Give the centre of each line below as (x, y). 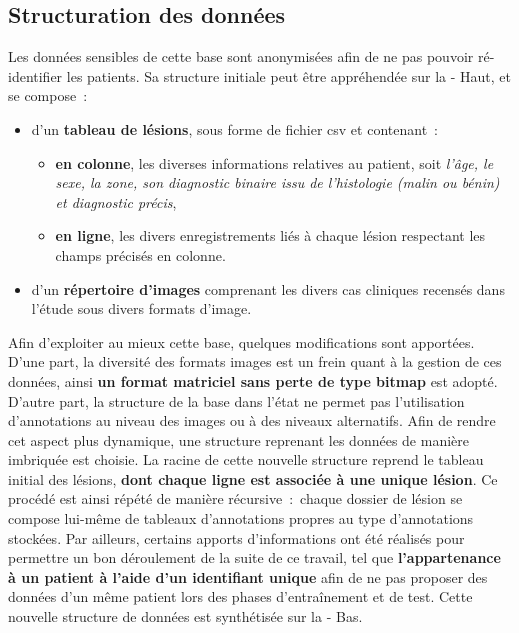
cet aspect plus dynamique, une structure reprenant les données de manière (239, 439)
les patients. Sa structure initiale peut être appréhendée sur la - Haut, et (288, 75)
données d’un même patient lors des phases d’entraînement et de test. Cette (240, 596)
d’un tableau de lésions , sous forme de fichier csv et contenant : (234, 128)
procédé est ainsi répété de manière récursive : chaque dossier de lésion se (235, 498)
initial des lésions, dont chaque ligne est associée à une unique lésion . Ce (253, 478)
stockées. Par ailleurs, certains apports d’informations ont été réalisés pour (236, 537)
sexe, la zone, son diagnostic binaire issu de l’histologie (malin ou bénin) (277, 182)
